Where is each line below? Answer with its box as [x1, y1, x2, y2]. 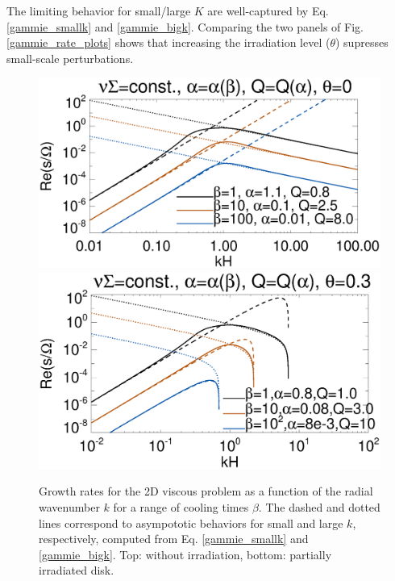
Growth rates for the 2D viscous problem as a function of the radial [39, 483, 373, 499]
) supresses [335, 34, 389, 51]
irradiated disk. [39, 562, 114, 579]
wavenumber [39, 499, 100, 516]
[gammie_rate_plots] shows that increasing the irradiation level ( [6, 34, 331, 51]
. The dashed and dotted [258, 499, 380, 516]
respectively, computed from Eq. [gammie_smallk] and [39, 530, 309, 547]
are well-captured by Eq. [207, 2, 329, 19]
